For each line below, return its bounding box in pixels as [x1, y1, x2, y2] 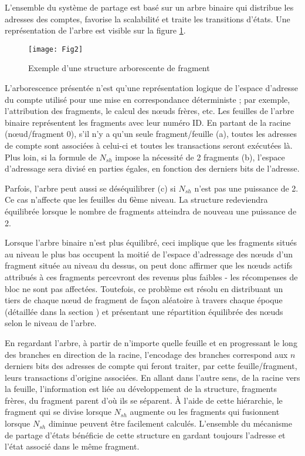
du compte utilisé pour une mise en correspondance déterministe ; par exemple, [5, 93, 290, 105]
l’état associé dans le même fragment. [5, 440, 140, 452]
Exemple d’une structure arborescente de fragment [28, 62, 210, 74]
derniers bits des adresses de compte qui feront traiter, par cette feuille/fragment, [5, 360, 297, 372]
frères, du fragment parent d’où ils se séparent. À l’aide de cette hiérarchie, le [5, 394, 283, 406]
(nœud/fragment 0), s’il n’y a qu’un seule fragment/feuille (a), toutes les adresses [5, 128, 297, 140]
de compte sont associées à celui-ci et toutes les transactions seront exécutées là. [5, 139, 293, 151]
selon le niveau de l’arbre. [5, 317, 97, 329]
